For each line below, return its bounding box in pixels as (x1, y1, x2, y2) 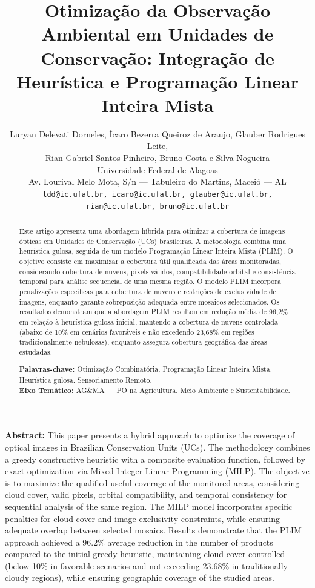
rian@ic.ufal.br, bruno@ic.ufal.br (85, 202, 230, 211)
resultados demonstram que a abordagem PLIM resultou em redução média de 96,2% (19, 306, 288, 317)
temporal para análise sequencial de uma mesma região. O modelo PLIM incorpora (19, 276, 281, 286)
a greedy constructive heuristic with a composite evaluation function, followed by (5, 452, 306, 465)
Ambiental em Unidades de (41, 21, 274, 46)
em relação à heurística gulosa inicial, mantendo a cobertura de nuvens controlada (19, 316, 278, 326)
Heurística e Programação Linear (16, 68, 299, 93)
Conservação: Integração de (41, 45, 274, 70)
